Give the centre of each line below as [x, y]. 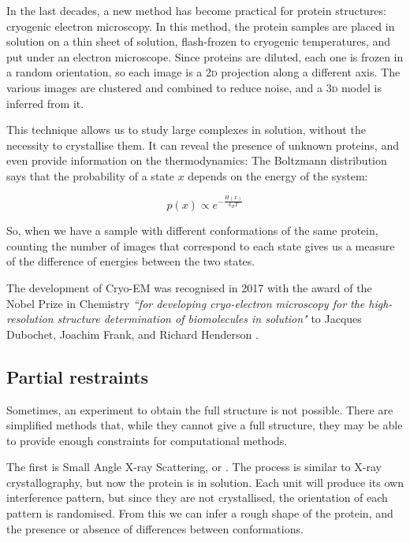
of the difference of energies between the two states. [131, 261]
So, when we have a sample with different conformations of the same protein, [192, 230]
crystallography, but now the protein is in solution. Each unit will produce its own [205, 482]
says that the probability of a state [90, 175]
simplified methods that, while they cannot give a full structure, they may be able [205, 425]
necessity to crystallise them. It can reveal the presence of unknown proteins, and [203, 145]
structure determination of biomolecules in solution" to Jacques [209, 319]
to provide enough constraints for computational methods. [147, 440]
